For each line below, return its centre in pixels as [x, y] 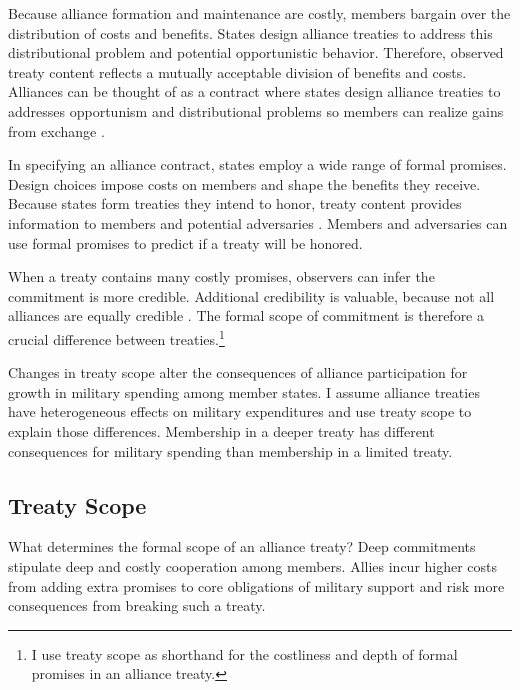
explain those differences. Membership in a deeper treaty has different [221, 430]
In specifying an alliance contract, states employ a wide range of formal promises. [257, 164]
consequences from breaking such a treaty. [137, 605]
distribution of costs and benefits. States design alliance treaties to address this [250, 32]
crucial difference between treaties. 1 [116, 337]
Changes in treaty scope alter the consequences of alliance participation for [238, 372]
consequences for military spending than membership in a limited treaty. [230, 450]
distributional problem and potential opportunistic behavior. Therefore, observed [256, 52]
